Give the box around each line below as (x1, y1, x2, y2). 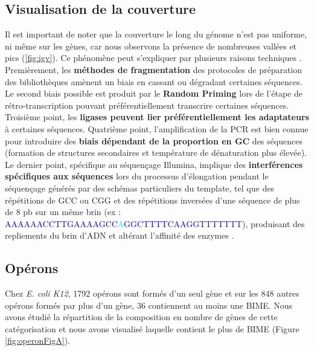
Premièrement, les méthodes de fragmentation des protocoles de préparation (5, 63, 303, 76)
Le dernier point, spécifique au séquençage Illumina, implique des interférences (5, 158, 303, 170)
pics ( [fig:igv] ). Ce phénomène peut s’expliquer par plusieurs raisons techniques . (5, 51, 302, 64)
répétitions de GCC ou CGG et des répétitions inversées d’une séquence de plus (5, 193, 300, 206)
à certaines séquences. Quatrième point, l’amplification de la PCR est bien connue (5, 122, 309, 135)
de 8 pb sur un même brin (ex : (5, 205, 121, 218)
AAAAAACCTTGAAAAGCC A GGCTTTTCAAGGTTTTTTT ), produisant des (5, 217, 305, 230)
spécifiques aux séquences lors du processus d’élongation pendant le (5, 170, 269, 182)
